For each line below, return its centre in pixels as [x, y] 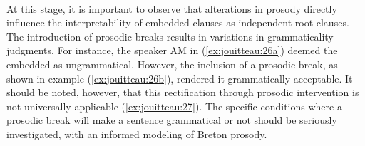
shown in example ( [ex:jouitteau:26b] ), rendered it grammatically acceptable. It [180, 78]
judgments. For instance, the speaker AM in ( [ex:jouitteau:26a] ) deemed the [172, 50]
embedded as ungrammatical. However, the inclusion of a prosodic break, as [172, 64]
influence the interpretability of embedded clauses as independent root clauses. [178, 22]
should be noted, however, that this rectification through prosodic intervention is [183, 92]
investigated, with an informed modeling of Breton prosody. [137, 134]
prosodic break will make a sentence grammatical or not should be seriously [172, 120]
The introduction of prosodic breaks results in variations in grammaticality [170, 36]
